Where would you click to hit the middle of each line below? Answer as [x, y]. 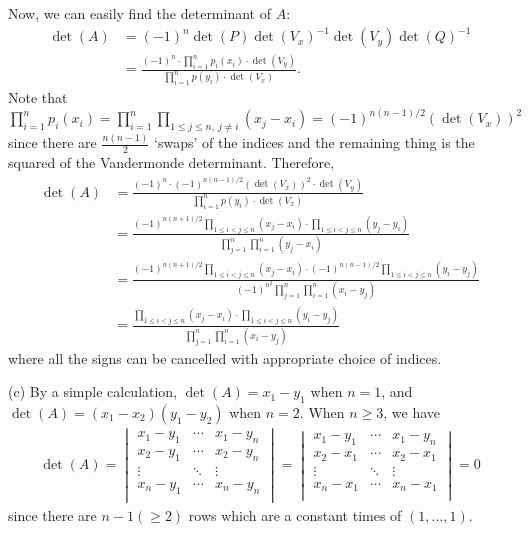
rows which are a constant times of [295, 514]
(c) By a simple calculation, [93, 391]
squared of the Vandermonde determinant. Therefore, [171, 162]
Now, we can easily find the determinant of [139, 13]
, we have [412, 412]
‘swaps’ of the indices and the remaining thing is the [314, 142]
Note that [38, 97]
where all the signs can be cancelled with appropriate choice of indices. [225, 357]
